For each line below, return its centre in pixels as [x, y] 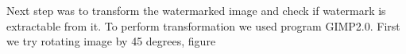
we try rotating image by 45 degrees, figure [111, 41]
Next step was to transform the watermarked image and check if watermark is [196, 10]
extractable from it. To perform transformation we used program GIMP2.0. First [203, 25]
